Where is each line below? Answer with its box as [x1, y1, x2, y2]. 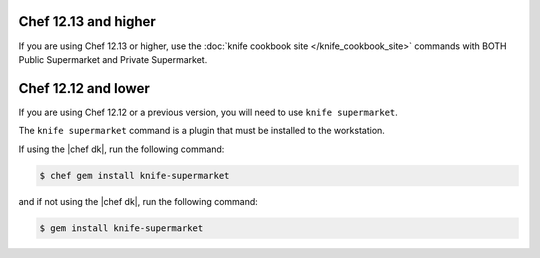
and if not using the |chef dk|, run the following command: [18, 195, 259, 207]
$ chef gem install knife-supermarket [39, 170, 230, 181]
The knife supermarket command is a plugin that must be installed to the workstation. [18, 125, 385, 137]
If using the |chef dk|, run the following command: [18, 143, 225, 155]
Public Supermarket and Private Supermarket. [18, 53, 208, 65]
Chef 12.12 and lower [18, 80, 150, 97]
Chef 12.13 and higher [18, 13, 157, 30]
